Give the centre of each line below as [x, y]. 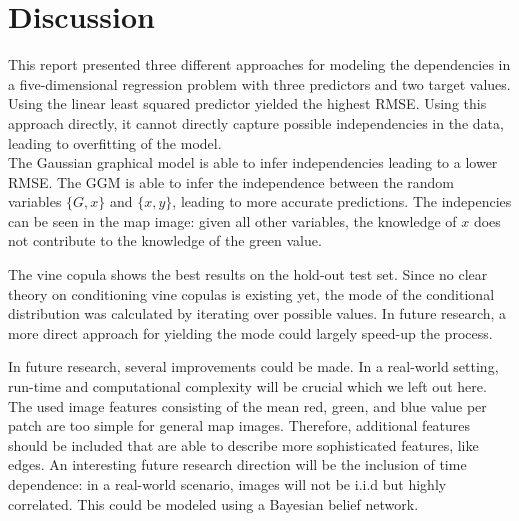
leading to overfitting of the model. [115, 142]
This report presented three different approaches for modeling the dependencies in [259, 64]
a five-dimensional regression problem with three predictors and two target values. [259, 83]
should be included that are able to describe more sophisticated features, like [243, 444]
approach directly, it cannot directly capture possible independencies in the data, [256, 122]
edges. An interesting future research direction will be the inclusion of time [237, 464]
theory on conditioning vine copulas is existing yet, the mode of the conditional [251, 293]
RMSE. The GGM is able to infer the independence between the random [231, 181]
